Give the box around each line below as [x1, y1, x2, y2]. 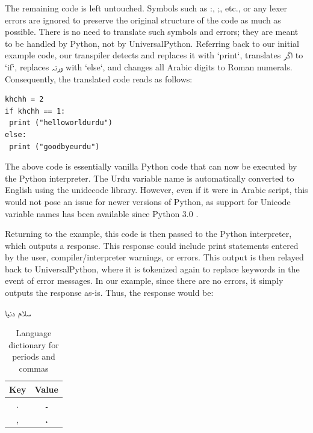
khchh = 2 [5, 95, 44, 104]
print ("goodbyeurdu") [9, 142, 100, 151]
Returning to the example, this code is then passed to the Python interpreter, [5, 227, 292, 240]
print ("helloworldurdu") [9, 118, 113, 127]
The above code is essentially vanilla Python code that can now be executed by [5, 160, 297, 173]
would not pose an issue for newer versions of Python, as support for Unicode [5, 195, 291, 207]
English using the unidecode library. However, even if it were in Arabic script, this [5, 183, 308, 196]
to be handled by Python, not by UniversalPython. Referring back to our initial [5, 37, 299, 49]
